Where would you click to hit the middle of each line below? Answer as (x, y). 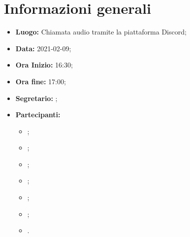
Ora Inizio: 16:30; (44, 65)
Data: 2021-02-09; (43, 48)
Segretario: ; (36, 98)
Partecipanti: (38, 115)
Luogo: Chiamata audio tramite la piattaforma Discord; (101, 32)
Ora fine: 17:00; (41, 81)
